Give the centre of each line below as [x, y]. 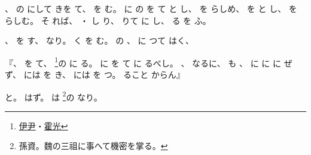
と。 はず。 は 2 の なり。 [54, 96]
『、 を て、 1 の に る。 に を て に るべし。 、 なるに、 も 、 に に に [143, 62]
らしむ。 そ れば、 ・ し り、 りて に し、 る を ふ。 [108, 20]
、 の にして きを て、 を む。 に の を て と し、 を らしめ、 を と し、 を [151, 8]
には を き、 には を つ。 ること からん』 [104, 75]
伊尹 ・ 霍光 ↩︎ [43, 125]
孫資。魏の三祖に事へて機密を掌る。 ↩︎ [93, 146]
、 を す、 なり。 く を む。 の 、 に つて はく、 [99, 40]
